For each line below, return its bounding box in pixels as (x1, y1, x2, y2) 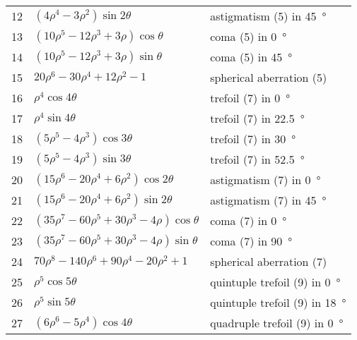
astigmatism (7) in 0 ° (210, 171, 321, 188)
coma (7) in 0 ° (210, 212, 287, 229)
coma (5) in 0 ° (210, 28, 287, 44)
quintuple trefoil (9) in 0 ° (210, 274, 341, 290)
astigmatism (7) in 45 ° (210, 192, 327, 208)
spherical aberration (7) (210, 253, 327, 269)
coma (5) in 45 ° (210, 49, 293, 65)
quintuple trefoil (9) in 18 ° (210, 294, 346, 310)
